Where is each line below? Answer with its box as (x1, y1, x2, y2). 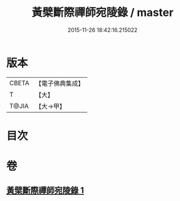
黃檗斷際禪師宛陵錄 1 (6, 185, 84, 196)
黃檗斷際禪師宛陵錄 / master (31, 6, 174, 20)
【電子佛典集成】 (35, 79, 84, 88)
